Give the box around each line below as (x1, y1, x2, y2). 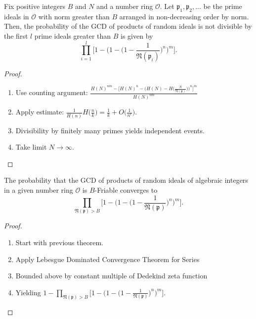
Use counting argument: (15, 87, 88, 98)
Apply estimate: (15, 106, 64, 117)
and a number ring (96, 1, 153, 11)
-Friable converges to (94, 184, 158, 195)
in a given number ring (4, 184, 73, 195)
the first (4, 30, 28, 41)
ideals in (4, 11, 29, 21)
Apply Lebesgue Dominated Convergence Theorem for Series (15, 254, 200, 264)
